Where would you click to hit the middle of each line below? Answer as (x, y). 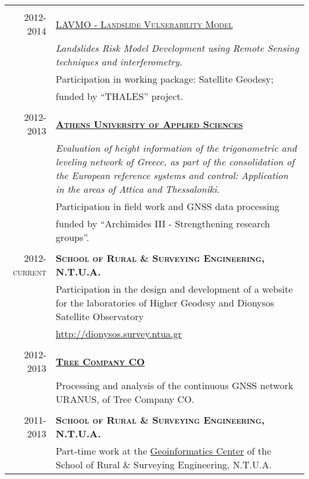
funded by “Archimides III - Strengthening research (163, 223)
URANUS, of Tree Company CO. (125, 399)
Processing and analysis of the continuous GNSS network (174, 385)
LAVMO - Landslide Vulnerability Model (144, 24)
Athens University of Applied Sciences (149, 124)
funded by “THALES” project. (119, 96)
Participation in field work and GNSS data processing (168, 206)
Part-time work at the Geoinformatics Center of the (163, 451)
